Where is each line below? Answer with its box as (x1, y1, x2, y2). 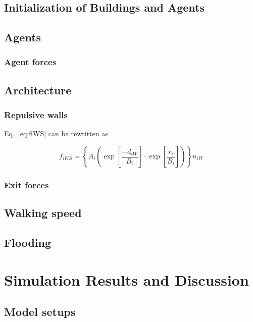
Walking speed (4, 205, 82, 221)
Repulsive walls (4, 109, 68, 121)
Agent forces (4, 56, 57, 68)
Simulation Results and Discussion (4, 269, 249, 290)
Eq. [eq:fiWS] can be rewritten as (4, 128, 108, 139)
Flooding (4, 235, 52, 250)
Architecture (4, 82, 72, 97)
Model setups (4, 304, 76, 319)
